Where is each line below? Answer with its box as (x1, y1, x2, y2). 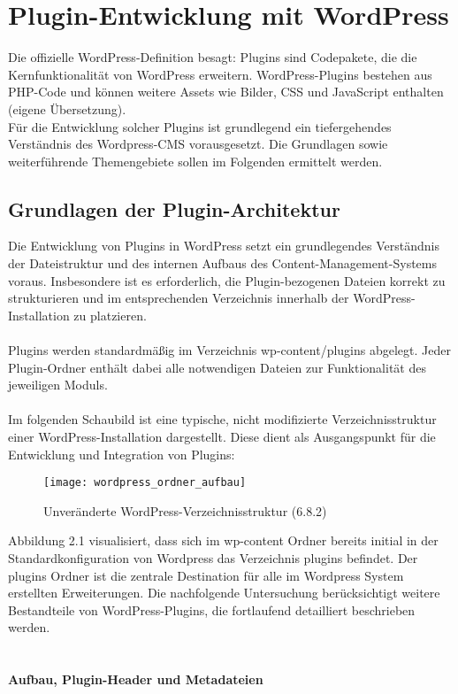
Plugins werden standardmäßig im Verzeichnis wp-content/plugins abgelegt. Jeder (8, 341, 451, 359)
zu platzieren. (73, 305, 147, 324)
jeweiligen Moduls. (8, 375, 108, 394)
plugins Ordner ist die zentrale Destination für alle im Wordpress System (8, 566, 404, 584)
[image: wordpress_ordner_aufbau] (43, 476, 247, 490)
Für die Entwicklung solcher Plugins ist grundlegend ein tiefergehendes (8, 117, 392, 135)
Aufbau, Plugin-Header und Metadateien (8, 670, 263, 689)
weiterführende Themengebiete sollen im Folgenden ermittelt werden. (8, 151, 383, 170)
